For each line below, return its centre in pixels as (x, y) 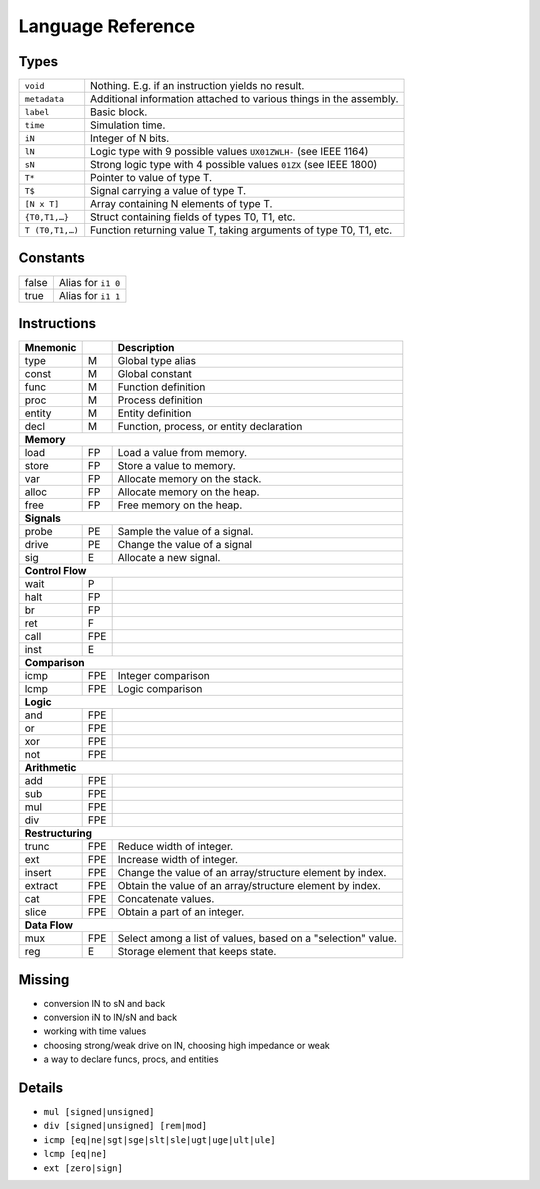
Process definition (160, 400)
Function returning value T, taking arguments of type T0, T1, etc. (241, 230)
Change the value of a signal (185, 545)
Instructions (57, 323)
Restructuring (58, 833)
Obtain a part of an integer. (181, 912)
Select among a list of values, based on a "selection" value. (257, 938)
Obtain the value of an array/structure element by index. (249, 886)
